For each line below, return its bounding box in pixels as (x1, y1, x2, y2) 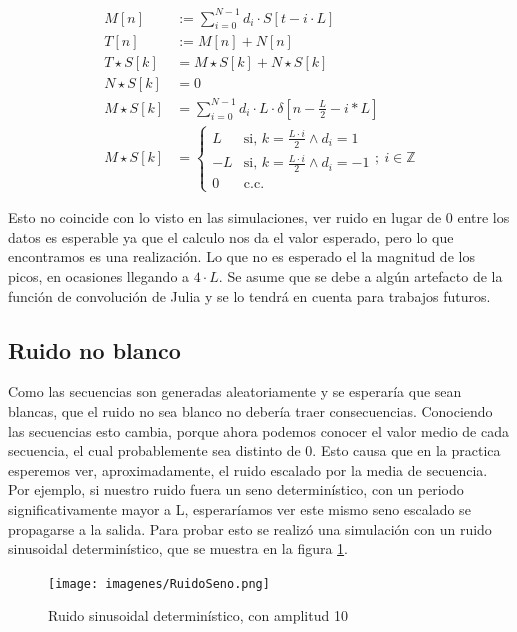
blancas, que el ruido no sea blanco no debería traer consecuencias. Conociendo (8, 401, 493, 422)
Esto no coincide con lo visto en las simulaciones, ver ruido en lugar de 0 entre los (8, 207, 510, 228)
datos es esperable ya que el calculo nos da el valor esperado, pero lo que (8, 226, 454, 247)
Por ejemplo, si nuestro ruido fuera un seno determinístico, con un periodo (8, 479, 464, 500)
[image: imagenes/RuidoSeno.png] (48, 576, 270, 591)
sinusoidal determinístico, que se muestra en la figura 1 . (8, 538, 349, 559)
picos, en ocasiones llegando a (8, 266, 190, 287)
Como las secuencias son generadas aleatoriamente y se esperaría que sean (8, 381, 462, 402)
